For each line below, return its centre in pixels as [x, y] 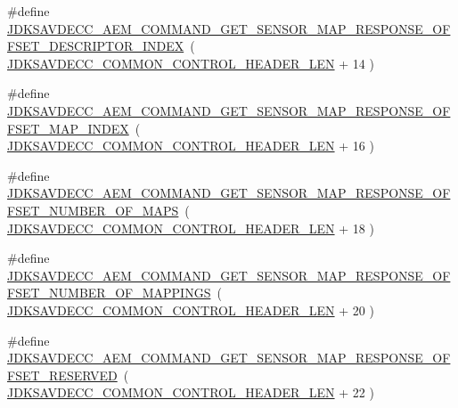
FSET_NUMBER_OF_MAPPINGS [109, 293]
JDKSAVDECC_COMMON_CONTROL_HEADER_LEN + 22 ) [191, 392]
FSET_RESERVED [62, 375]
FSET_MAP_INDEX [68, 128]
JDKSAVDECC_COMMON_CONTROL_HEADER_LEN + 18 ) [191, 228]
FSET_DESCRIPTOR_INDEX [96, 46]
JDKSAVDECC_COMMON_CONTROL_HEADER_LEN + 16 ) [191, 146]
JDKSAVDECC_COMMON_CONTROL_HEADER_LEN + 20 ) [191, 310]
